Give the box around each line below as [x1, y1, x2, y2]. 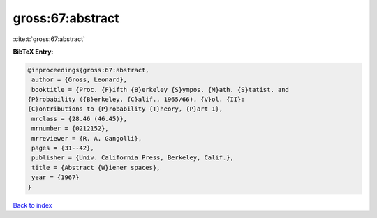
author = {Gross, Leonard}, [31, 76, 128, 84]
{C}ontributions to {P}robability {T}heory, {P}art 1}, [27, 105, 223, 113]
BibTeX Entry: [13, 47, 54, 56]
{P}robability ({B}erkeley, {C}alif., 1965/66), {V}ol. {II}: [27, 95, 245, 104]
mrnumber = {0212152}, [31, 125, 110, 132]
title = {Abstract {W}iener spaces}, [31, 164, 161, 171]
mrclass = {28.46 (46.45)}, [31, 115, 128, 123]
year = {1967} [31, 173, 80, 181]
